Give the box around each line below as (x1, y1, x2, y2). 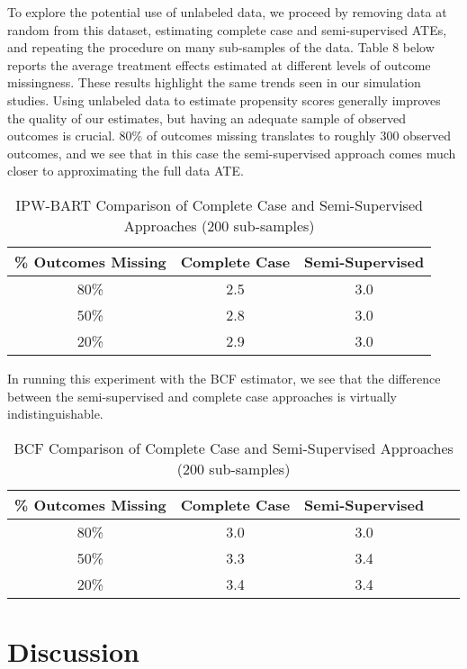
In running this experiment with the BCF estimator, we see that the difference (7, 368, 441, 387)
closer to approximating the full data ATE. (7, 161, 244, 180)
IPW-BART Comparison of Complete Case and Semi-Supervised (15, 194, 423, 215)
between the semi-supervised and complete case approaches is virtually (7, 386, 397, 405)
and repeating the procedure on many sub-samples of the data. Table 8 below (7, 38, 435, 57)
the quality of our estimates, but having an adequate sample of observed (7, 108, 406, 127)
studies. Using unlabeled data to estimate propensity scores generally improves (7, 90, 441, 109)
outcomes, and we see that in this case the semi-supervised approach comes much (7, 143, 456, 162)
